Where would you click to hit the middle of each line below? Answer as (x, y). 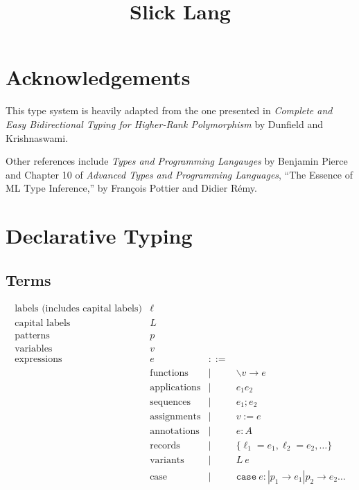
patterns (32, 335)
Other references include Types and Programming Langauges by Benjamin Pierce (177, 161)
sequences (170, 402)
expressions (38, 359)
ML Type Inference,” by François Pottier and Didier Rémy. (131, 188)
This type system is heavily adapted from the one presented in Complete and (169, 110)
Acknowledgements (98, 77)
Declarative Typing (99, 236)
